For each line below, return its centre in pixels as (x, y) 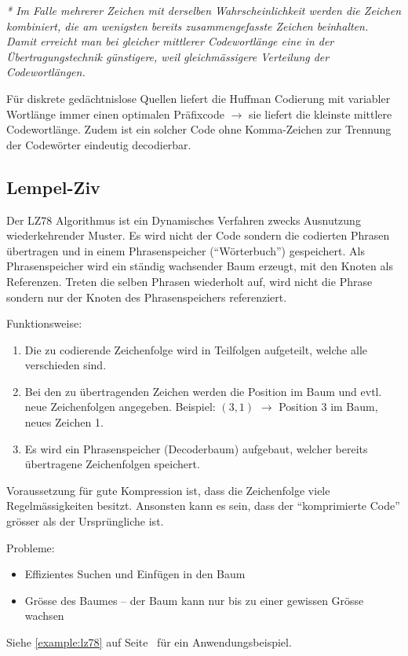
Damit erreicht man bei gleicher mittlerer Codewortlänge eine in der (170, 41)
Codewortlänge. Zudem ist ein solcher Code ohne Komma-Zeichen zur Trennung (199, 129)
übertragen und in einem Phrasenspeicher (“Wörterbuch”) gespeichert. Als (186, 250)
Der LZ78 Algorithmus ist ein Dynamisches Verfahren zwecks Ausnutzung (184, 220)
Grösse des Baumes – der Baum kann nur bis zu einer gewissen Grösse (194, 600)
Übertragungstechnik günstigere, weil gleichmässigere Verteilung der (168, 56)
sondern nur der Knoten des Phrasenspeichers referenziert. (147, 297)
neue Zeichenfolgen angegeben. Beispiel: (120, 407)
